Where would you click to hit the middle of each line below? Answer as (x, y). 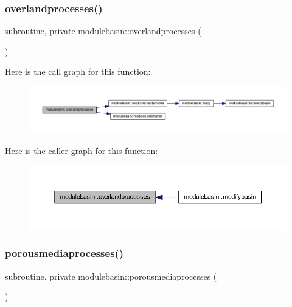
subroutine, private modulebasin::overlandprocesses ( (103, 31)
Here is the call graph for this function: (78, 72)
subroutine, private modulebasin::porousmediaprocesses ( (111, 276)
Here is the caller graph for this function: (82, 150)
